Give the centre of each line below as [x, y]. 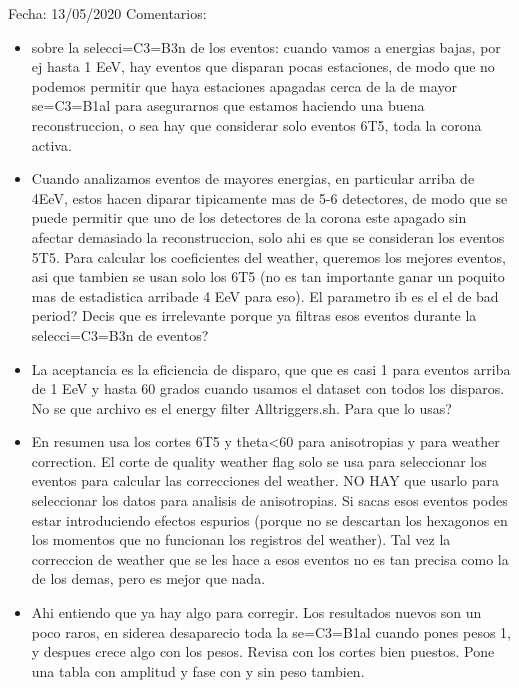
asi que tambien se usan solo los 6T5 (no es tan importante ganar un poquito [268, 276]
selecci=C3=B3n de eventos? [120, 334]
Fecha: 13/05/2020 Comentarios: [107, 13]
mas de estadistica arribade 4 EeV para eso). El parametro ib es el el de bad [265, 295]
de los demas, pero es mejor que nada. [148, 578]
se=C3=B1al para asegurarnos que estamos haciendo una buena [228, 105]
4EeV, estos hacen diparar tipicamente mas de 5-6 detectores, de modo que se [269, 197]
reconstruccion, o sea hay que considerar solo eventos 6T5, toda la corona [256, 124]
